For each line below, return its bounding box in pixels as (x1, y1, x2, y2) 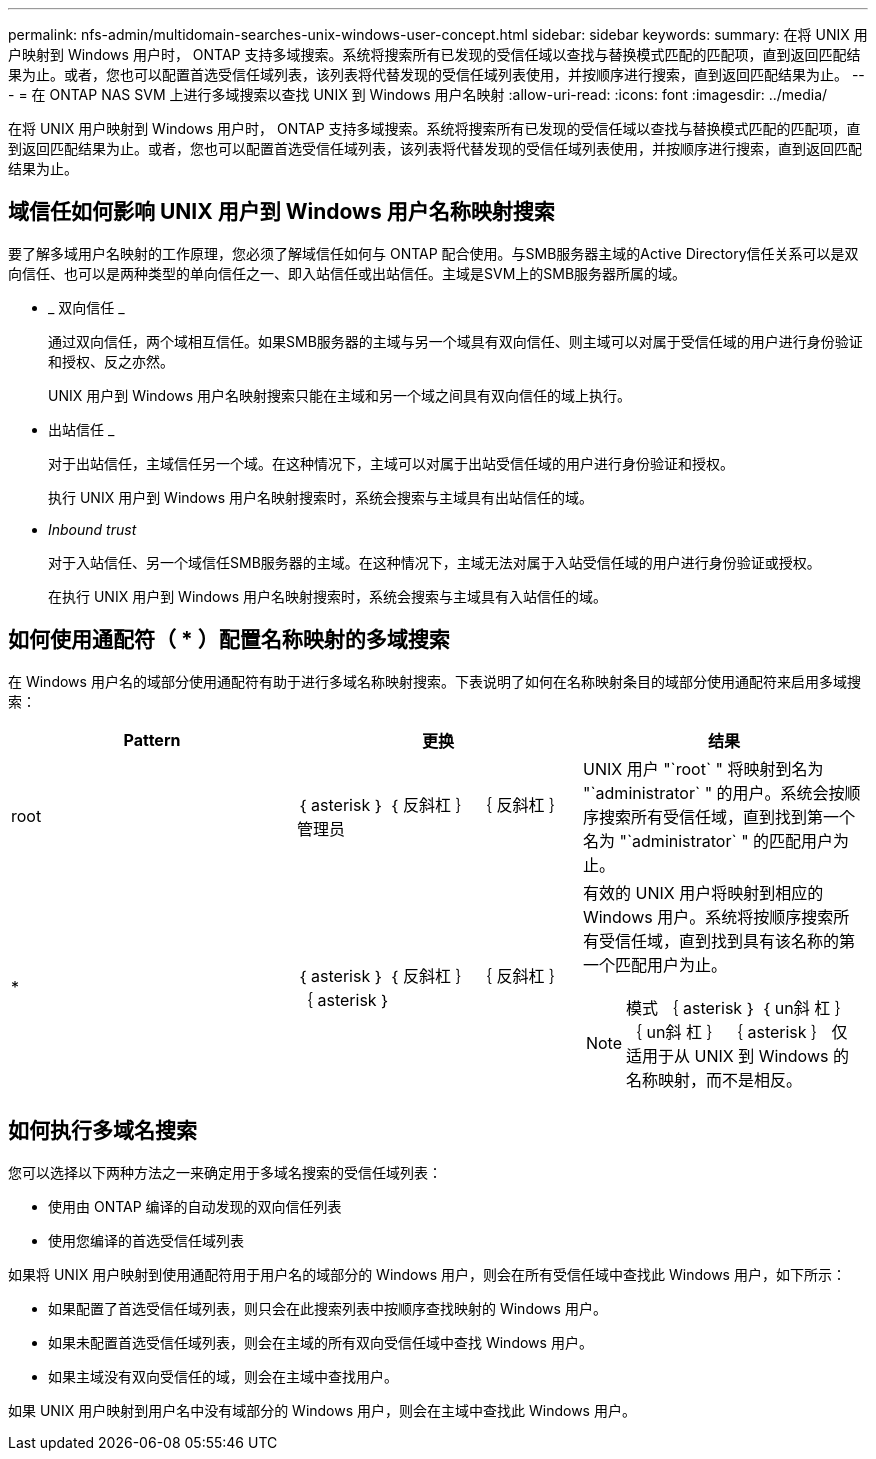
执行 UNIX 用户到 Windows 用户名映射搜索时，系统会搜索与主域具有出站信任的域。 (48, 488, 594, 506)
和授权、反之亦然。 (48, 352, 174, 370)
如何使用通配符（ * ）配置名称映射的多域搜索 (8, 627, 450, 653)
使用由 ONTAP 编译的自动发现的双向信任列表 (48, 1197, 342, 1215)
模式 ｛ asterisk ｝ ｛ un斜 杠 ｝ (626, 997, 851, 1018)
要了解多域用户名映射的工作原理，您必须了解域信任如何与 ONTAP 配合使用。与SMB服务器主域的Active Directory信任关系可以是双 (8, 244, 859, 262)
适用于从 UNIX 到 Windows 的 (626, 1045, 849, 1066)
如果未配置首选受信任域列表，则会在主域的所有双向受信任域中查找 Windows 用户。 (48, 1333, 593, 1351)
